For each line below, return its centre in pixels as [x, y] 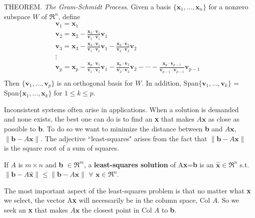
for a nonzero [228, 6]
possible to [20, 128]
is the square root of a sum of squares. [62, 148]
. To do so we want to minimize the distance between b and [133, 128]
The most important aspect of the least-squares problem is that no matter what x [127, 190]
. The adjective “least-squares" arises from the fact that [124, 138]
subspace [17, 16]
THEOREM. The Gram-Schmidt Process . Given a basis [87, 6]
